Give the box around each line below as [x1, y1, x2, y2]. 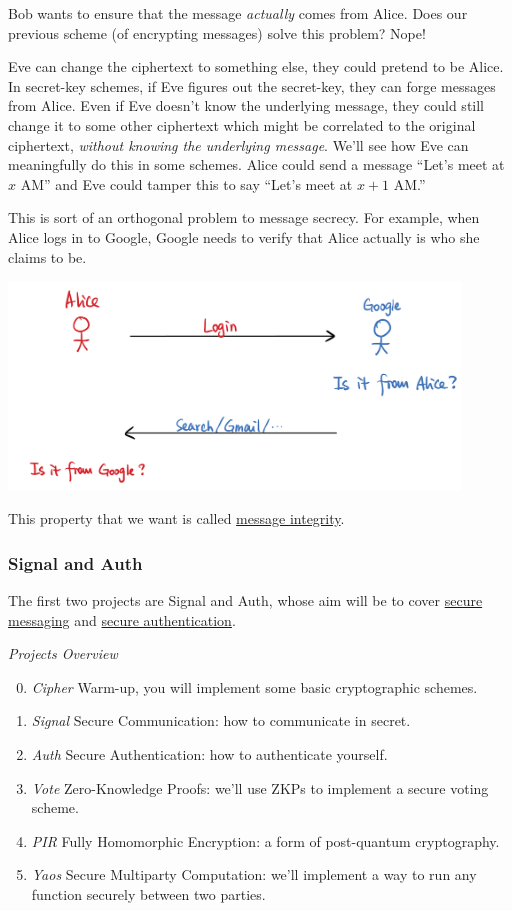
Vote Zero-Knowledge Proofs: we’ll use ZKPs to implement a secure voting [31, 777, 489, 798]
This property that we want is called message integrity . [8, 508, 345, 529]
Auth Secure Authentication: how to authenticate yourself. [31, 744, 388, 765]
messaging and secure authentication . [8, 609, 236, 630]
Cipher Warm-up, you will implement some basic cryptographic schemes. [31, 676, 478, 697]
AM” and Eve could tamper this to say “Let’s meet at [20, 173, 353, 194]
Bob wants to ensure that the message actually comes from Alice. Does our [8, 3, 468, 23]
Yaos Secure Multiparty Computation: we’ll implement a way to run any [31, 864, 477, 885]
